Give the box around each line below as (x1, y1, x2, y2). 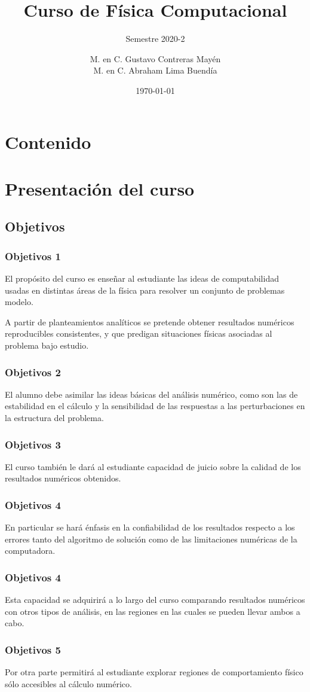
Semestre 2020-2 (125, 32, 185, 45)
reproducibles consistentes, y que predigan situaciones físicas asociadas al (5, 327, 272, 340)
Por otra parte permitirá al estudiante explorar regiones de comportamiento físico (5, 666, 303, 678)
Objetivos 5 (5, 642, 61, 657)
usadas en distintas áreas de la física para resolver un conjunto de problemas (5, 283, 285, 296)
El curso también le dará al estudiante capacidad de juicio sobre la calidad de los (5, 460, 301, 472)
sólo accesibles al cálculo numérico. (5, 677, 132, 690)
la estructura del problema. (5, 411, 104, 424)
